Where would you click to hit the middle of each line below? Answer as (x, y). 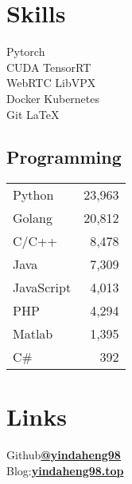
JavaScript (42, 288)
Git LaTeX (33, 114)
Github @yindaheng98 (64, 455)
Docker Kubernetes (53, 98)
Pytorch (26, 52)
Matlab (33, 334)
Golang (33, 218)
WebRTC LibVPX (51, 83)
